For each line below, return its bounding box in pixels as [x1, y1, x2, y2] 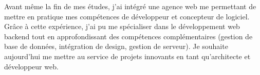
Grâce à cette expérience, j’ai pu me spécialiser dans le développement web [4, 21, 240, 32]
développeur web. [4, 61, 59, 71]
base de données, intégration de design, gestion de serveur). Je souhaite [4, 41, 228, 52]
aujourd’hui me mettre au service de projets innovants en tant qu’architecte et [4, 51, 251, 61]
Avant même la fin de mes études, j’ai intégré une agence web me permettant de [4, 1, 256, 11]
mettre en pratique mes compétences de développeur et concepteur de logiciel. [4, 11, 250, 21]
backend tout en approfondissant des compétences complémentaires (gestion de [4, 31, 253, 41]
